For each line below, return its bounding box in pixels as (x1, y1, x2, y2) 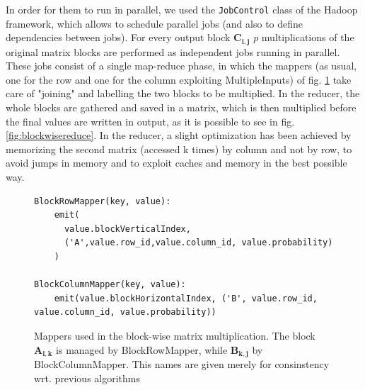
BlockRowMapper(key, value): (34, 196, 171, 206)
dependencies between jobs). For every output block (6, 30, 231, 45)
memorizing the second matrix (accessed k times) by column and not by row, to (6, 141, 352, 156)
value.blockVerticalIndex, (64, 223, 191, 234)
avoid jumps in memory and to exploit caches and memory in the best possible (6, 155, 347, 170)
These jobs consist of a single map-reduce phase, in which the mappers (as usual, (6, 58, 357, 73)
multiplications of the (261, 30, 354, 45)
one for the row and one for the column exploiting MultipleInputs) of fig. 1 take (6, 72, 352, 87)
